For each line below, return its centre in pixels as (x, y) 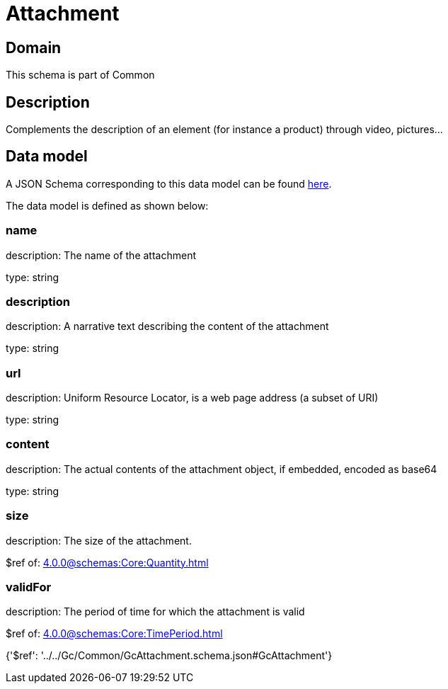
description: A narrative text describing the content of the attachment (167, 326)
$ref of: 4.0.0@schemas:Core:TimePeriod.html (114, 634)
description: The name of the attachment (101, 255)
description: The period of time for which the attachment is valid (155, 612)
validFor (29, 587)
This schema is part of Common (80, 75)
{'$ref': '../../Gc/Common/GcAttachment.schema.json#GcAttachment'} (169, 656)
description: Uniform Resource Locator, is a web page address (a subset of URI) (192, 398)
